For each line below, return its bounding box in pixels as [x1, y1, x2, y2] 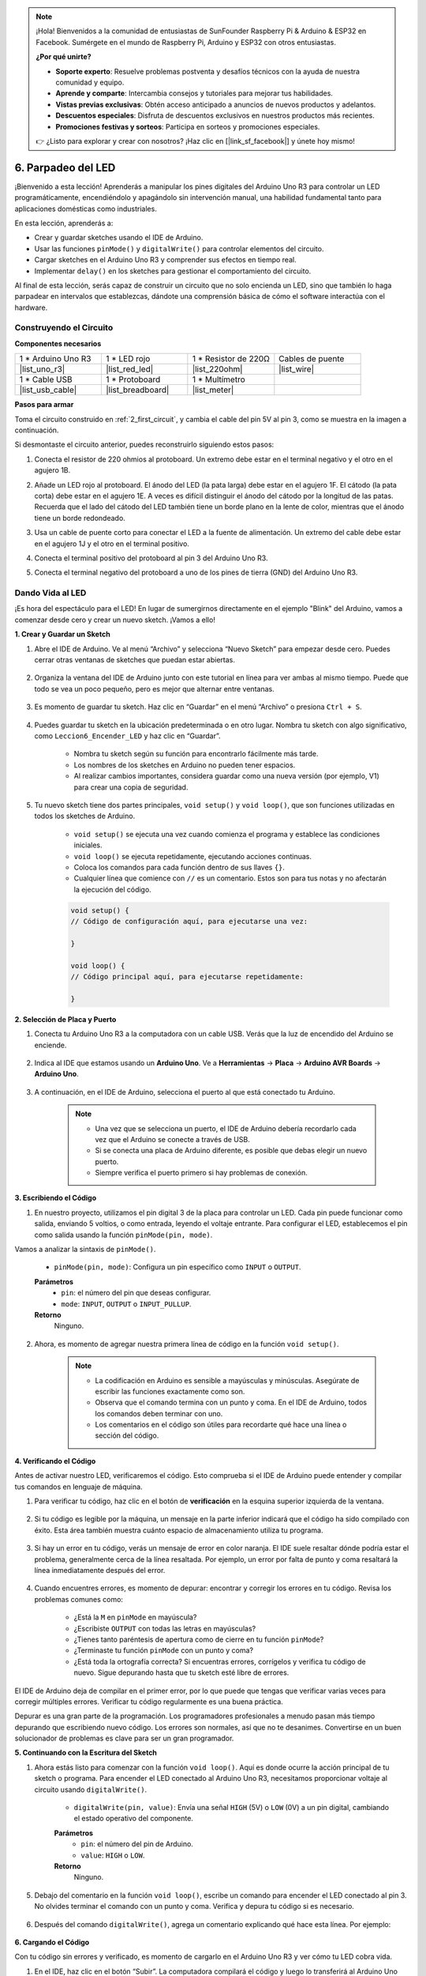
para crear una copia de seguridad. [73, 782, 189, 792]
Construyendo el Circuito [14, 322, 114, 334]
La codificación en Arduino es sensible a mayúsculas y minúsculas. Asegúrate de [95, 1375, 360, 1385]
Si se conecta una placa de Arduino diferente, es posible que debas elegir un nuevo [95, 1146, 368, 1156]
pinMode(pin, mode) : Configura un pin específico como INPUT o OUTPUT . [54, 1262, 301, 1272]
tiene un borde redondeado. [34, 513, 125, 522]
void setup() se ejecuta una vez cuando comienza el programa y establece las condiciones [73, 829, 380, 839]
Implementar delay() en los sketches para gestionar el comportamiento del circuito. [34, 266, 312, 276]
